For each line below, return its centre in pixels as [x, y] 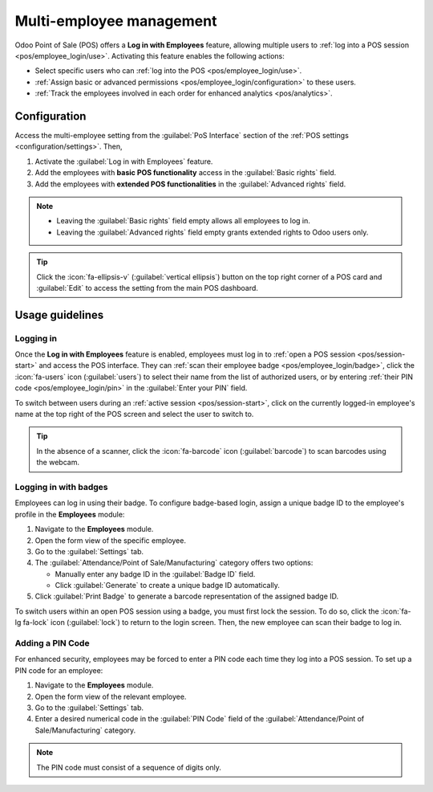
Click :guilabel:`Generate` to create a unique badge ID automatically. [168, 586]
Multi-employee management [116, 21]
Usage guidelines [59, 314]
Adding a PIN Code [52, 643]
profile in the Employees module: [70, 514]
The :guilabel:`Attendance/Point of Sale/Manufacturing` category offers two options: [174, 563]
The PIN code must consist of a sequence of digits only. [129, 767]
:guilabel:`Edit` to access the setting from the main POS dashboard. [147, 288]
